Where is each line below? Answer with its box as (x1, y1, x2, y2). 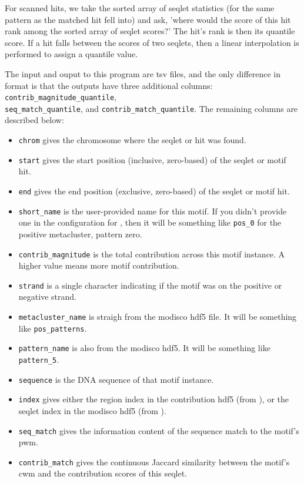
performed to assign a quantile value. (5, 48, 138, 60)
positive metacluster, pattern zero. (18, 227, 142, 240)
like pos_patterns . (18, 322, 87, 334)
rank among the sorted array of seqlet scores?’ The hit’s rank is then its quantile (5, 25, 295, 37)
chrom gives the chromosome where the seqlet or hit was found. (18, 134, 246, 146)
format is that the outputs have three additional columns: (5, 79, 213, 91)
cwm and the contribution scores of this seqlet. (18, 467, 187, 479)
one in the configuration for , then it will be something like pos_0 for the (18, 216, 282, 229)
